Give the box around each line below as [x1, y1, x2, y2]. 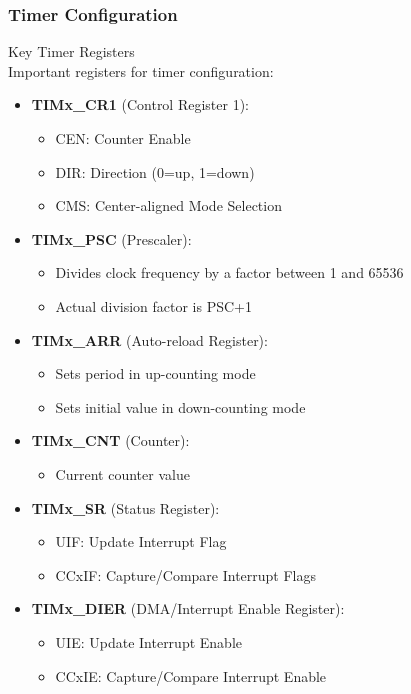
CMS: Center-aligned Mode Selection [55, 195, 282, 216]
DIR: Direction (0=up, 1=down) [55, 161, 255, 182]
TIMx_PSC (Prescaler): [31, 228, 192, 249]
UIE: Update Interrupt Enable [55, 631, 242, 652]
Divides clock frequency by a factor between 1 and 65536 [55, 262, 404, 283]
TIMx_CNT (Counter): [31, 430, 190, 451]
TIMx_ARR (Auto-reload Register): [31, 329, 268, 350]
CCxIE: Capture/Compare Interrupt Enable [55, 665, 327, 686]
